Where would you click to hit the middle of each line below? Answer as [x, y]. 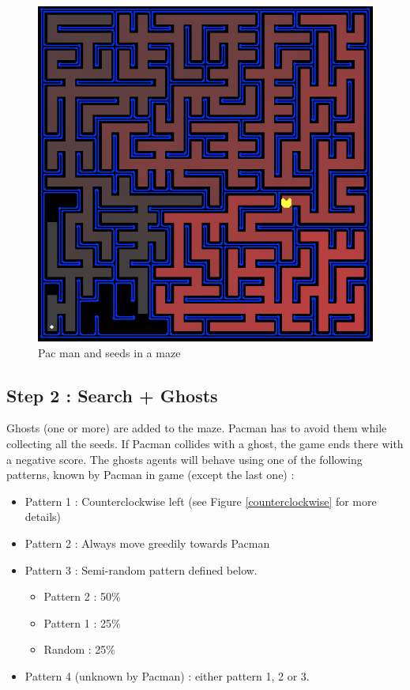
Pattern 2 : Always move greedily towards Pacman [147, 543]
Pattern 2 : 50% [82, 596]
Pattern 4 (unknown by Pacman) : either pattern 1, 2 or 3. [167, 675]
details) [43, 517]
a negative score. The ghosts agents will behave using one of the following [184, 459]
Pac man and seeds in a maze [109, 352]
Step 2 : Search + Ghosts [112, 395]
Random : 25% [80, 649]
